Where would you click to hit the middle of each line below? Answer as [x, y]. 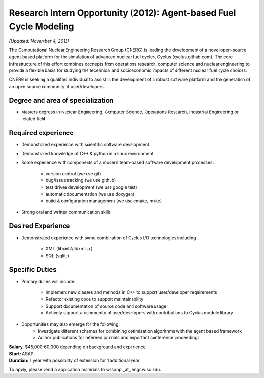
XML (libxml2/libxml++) [69, 249]
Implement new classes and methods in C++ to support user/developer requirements [131, 292]
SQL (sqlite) [57, 256]
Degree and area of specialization [61, 100]
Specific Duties [33, 270]
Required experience [42, 133]
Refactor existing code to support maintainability [95, 299]
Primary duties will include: [48, 281]
